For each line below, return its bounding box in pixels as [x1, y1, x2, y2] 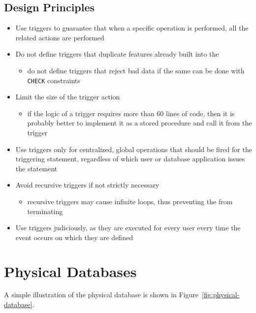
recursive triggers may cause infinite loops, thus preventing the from [27, 196, 233, 206]
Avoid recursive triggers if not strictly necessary [15, 180, 160, 190]
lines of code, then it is [166, 108, 235, 118]
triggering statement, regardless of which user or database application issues [15, 154, 245, 164]
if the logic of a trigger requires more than [27, 108, 155, 118]
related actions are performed [15, 32, 104, 42]
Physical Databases [4, 261, 137, 281]
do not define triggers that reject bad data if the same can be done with [27, 65, 245, 75]
